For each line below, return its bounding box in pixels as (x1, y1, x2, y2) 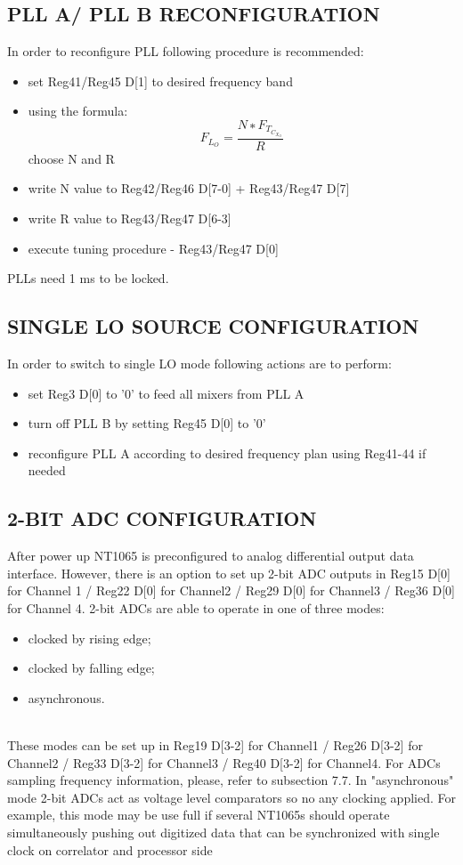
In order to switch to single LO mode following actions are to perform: (7, 354, 392, 373)
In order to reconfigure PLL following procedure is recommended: (7, 42, 364, 61)
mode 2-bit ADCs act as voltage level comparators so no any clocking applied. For (7, 788, 456, 806)
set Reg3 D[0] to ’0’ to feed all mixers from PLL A (28, 384, 305, 402)
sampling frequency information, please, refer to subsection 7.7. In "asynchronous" (7, 771, 454, 789)
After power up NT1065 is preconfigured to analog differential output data (7, 546, 414, 565)
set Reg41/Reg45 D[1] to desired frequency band (28, 71, 293, 90)
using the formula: (28, 101, 128, 120)
